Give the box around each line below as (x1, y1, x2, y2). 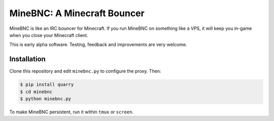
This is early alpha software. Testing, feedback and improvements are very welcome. (9, 42, 187, 48)
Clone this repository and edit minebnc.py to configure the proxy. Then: (9, 68, 161, 74)
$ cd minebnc (20, 89, 53, 95)
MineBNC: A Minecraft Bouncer (9, 8, 145, 19)
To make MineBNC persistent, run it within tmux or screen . (9, 109, 134, 115)
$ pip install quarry (20, 82, 74, 88)
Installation (9, 55, 46, 63)
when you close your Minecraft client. (9, 32, 88, 38)
